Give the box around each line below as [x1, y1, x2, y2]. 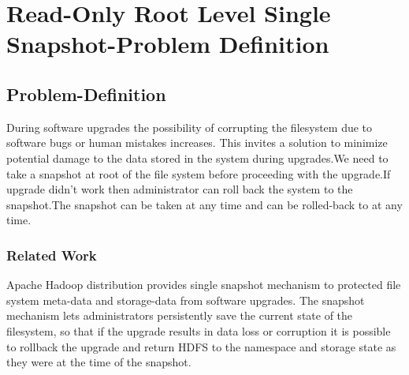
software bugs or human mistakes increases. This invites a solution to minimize [6, 134, 388, 151]
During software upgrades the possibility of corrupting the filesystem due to [6, 118, 373, 135]
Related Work [6, 245, 97, 264]
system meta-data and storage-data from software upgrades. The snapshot [6, 291, 365, 308]
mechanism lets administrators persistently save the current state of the [6, 307, 353, 324]
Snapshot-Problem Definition [6, 28, 329, 60]
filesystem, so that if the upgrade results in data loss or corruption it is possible [6, 322, 391, 339]
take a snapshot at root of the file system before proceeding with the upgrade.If [6, 165, 391, 182]
